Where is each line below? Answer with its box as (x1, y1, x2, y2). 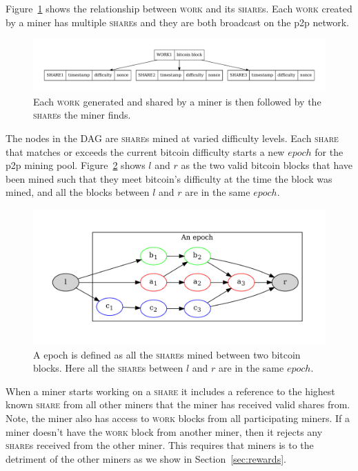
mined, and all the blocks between (6, 185, 150, 199)
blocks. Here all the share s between (33, 361, 183, 375)
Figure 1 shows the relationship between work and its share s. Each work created (6, 1, 352, 15)
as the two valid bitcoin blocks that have (181, 158, 353, 172)
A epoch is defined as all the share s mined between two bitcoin (33, 347, 301, 361)
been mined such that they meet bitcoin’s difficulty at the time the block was (6, 171, 332, 186)
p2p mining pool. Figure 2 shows (6, 158, 146, 172)
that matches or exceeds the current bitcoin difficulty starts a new (6, 144, 285, 159)
